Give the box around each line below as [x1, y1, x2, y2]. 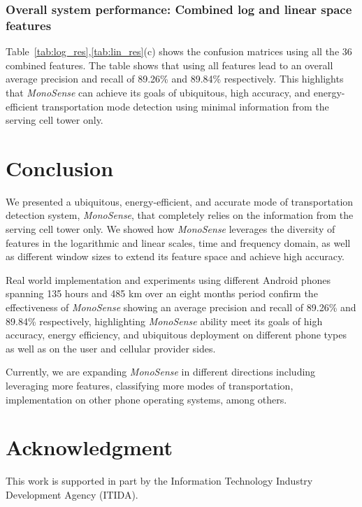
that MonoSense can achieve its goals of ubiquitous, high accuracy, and [6, 85, 311, 99]
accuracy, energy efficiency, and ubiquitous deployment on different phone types [6, 327, 347, 342]
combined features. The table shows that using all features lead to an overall [6, 57, 333, 72]
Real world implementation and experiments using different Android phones [6, 272, 331, 287]
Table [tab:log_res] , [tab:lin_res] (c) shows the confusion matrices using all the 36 [6, 44, 352, 59]
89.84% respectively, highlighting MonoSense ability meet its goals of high [6, 313, 323, 328]
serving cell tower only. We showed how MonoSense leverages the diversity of [6, 222, 335, 236]
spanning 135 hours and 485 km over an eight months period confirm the [6, 286, 318, 301]
